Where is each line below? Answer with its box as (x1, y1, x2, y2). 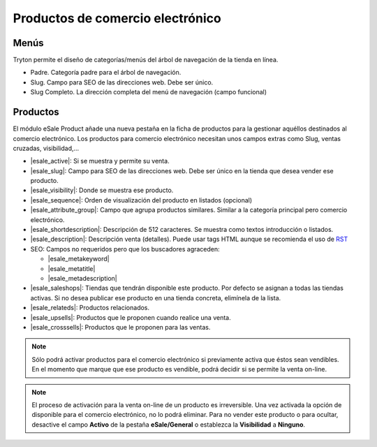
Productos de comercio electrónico (13, 10, 221, 26)
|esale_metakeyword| (47, 255, 110, 263)
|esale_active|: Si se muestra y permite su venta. (30, 157, 170, 166)
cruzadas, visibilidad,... (13, 144, 80, 152)
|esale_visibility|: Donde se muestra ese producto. (30, 186, 174, 195)
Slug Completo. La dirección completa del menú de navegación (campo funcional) (30, 88, 267, 96)
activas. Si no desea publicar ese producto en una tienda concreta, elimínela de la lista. (30, 293, 281, 302)
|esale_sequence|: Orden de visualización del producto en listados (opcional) (30, 196, 253, 204)
